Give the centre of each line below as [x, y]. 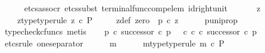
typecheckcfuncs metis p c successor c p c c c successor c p [130, 31]
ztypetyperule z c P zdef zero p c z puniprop [127, 19]
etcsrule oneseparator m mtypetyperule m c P [114, 43]
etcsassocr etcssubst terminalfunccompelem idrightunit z [142, 8]
